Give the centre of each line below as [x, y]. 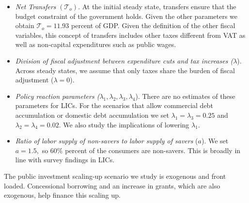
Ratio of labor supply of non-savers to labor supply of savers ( [107, 141]
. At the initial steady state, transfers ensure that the [157, 6]
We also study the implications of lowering [126, 124]
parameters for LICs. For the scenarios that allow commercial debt [114, 105]
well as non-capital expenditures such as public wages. [96, 44]
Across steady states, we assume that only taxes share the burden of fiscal [125, 70]
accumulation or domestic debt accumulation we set [92, 115]
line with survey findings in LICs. [65, 160]
